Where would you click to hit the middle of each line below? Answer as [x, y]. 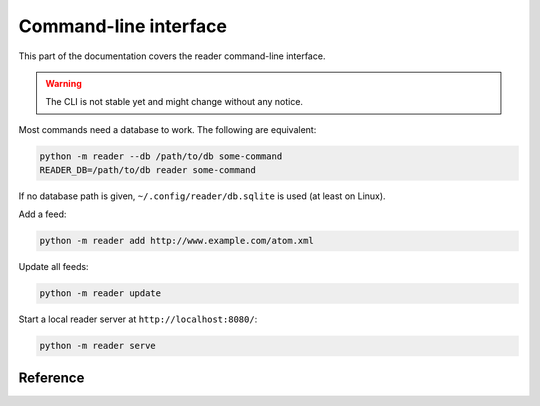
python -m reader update [100, 293]
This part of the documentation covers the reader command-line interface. [172, 56]
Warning [63, 83]
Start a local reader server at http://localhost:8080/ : [138, 319]
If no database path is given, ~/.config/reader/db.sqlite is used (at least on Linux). [202, 196]
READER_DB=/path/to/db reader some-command [148, 170]
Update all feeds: [53, 267]
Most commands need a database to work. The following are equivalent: [167, 129]
